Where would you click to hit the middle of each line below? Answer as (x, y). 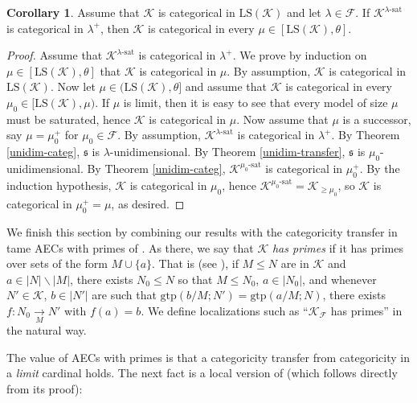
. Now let (73, 86)
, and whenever (339, 279)
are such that (124, 295)
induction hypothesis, (59, 185)
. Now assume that (282, 119)
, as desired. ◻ (148, 204)
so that (195, 279)
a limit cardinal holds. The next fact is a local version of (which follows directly (202, 373)
